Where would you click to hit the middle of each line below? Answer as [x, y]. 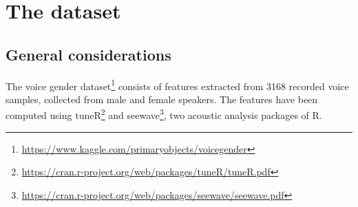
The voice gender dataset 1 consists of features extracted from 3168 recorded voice [177, 85]
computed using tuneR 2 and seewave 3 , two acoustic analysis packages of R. [164, 114]
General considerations [88, 54]
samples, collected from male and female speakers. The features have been [162, 99]
